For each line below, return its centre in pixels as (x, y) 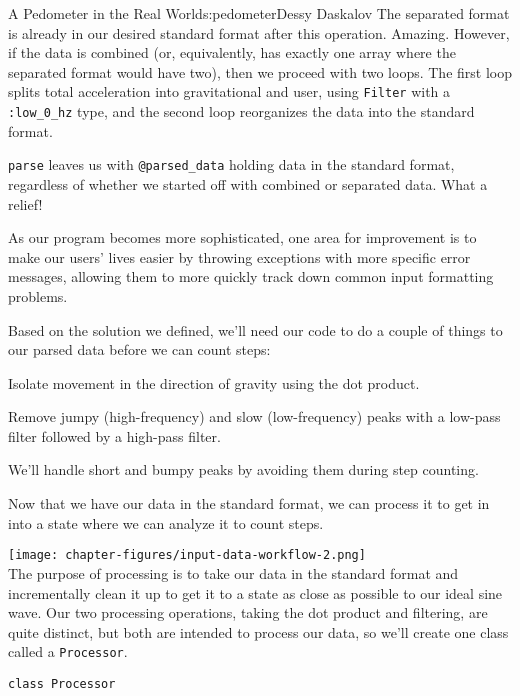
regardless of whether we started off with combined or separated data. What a (248, 183)
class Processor (62, 683)
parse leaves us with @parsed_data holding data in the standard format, (231, 164)
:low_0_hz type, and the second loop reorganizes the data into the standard (241, 111)
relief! (25, 203)
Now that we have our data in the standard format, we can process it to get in (249, 503)
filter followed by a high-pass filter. (114, 435)
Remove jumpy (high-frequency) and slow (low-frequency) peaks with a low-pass (254, 416)
